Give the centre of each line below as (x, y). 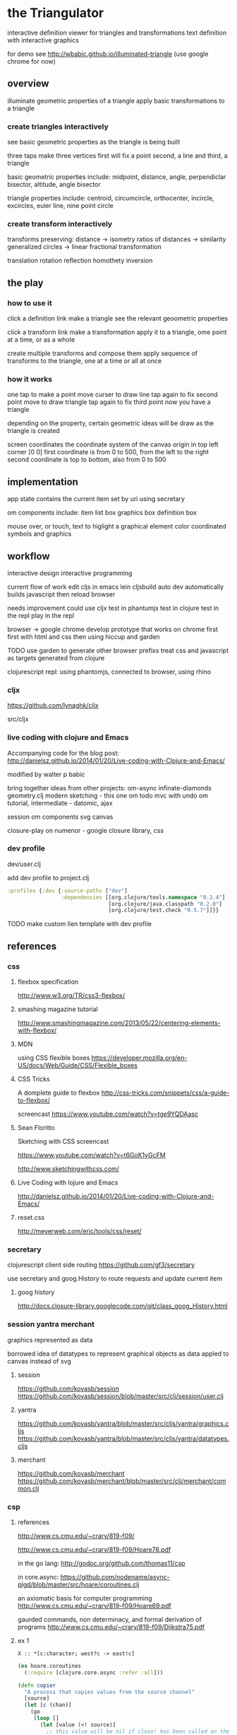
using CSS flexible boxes (54, 1058)
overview (28, 84)
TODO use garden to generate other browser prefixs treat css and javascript (118, 650)
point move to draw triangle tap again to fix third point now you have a (109, 402)
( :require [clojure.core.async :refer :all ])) (94, 1672)
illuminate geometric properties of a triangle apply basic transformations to (116, 100)
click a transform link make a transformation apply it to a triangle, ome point (117, 332)
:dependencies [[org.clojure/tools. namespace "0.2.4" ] (143, 897)
